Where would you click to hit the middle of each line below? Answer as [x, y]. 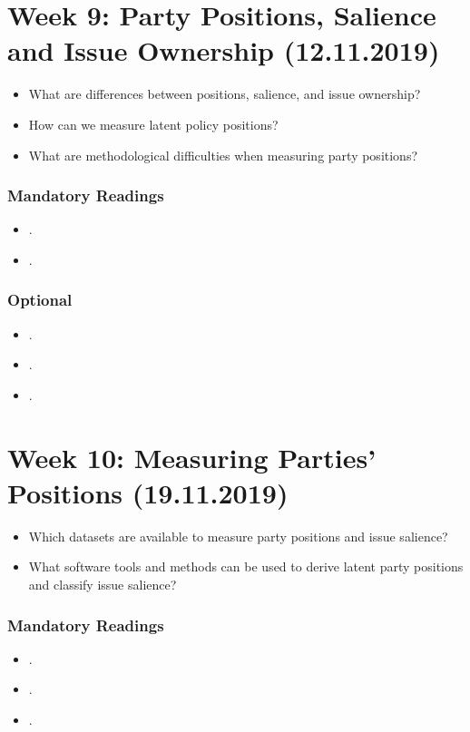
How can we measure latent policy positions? [153, 124]
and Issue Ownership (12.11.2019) [224, 50]
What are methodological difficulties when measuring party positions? [223, 155]
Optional [40, 300]
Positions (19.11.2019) [148, 492]
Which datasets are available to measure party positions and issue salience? [238, 536]
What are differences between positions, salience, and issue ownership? [225, 94]
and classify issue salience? [103, 584]
